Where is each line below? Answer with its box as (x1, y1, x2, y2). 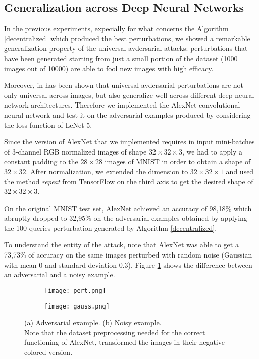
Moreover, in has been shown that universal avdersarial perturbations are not (4, 80, 244, 90)
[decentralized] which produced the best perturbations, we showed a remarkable (4, 33, 250, 43)
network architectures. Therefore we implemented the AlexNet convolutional (4, 99, 240, 110)
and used (226, 166, 254, 176)
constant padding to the (4, 156, 78, 167)
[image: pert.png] (44, 287, 106, 294)
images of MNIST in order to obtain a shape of (105, 156, 251, 167)
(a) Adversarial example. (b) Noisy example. (24, 317, 162, 328)
